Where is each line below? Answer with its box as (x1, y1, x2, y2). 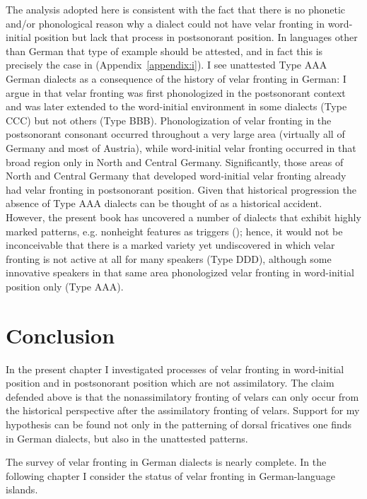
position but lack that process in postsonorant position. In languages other (34, 30, 358, 45)
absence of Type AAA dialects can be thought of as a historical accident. (6, 196, 322, 211)
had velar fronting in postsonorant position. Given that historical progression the (6, 182, 356, 196)
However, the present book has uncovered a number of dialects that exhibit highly (6, 209, 361, 224)
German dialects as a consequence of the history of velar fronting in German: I (6, 71, 346, 86)
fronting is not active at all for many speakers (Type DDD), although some (6, 251, 332, 266)
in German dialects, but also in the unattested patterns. (6, 430, 248, 445)
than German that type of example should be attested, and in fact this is (6, 43, 323, 58)
